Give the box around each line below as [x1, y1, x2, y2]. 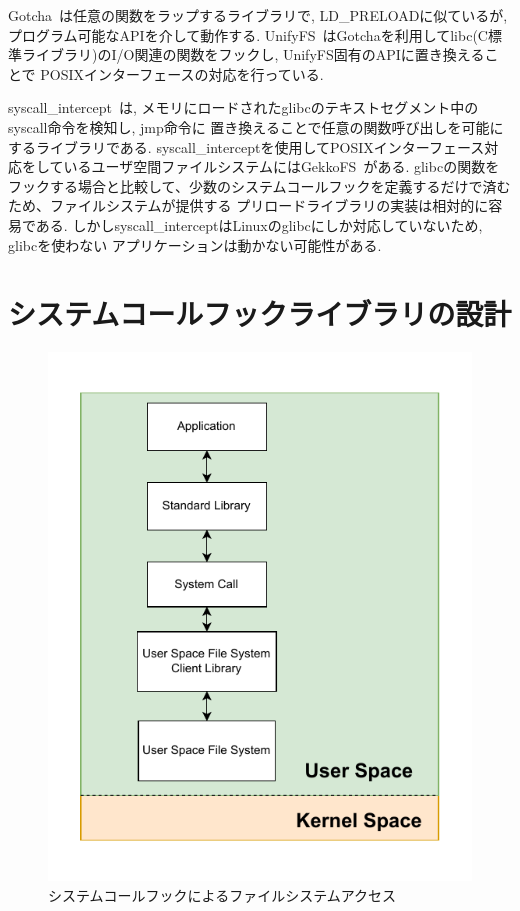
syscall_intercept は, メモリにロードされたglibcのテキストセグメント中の [8, 97, 479, 118]
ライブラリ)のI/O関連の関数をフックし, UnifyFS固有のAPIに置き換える [21, 44, 485, 65]
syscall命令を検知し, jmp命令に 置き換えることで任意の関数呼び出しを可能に [8, 116, 504, 137]
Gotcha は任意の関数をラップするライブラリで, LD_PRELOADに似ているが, [8, 5, 508, 25]
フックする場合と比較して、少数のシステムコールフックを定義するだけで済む [8, 175, 511, 196]
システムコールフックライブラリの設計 [8, 293, 512, 334]
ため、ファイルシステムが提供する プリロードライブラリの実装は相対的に [8, 195, 489, 216]
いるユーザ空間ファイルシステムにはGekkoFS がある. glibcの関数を [63, 156, 500, 177]
